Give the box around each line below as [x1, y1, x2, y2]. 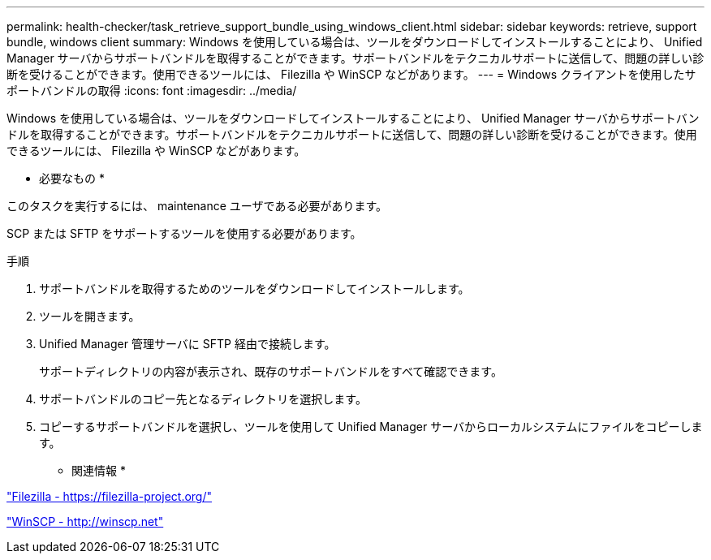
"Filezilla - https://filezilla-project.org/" [6, 489, 213, 503]
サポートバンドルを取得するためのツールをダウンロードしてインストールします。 [39, 282, 470, 295]
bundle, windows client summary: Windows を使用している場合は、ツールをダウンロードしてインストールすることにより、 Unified [6, 35, 703, 49]
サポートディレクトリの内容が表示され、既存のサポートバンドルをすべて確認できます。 [39, 364, 502, 378]
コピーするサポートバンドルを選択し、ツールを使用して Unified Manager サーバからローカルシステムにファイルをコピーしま [39, 420, 703, 433]
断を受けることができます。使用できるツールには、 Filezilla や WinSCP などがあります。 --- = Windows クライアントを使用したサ [6, 67, 696, 81]
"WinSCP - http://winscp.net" [6, 515, 164, 528]
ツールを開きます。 [39, 309, 140, 323]
